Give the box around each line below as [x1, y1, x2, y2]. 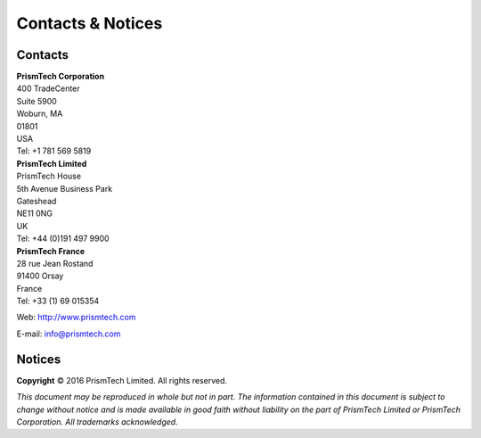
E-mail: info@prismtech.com [16, 328, 121, 339]
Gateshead [16, 195, 57, 206]
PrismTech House [16, 170, 82, 182]
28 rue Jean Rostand [16, 258, 94, 269]
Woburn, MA [16, 108, 63, 120]
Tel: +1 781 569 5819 [16, 145, 92, 156]
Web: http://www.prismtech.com [16, 312, 136, 323]
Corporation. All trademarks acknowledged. [16, 416, 178, 427]
